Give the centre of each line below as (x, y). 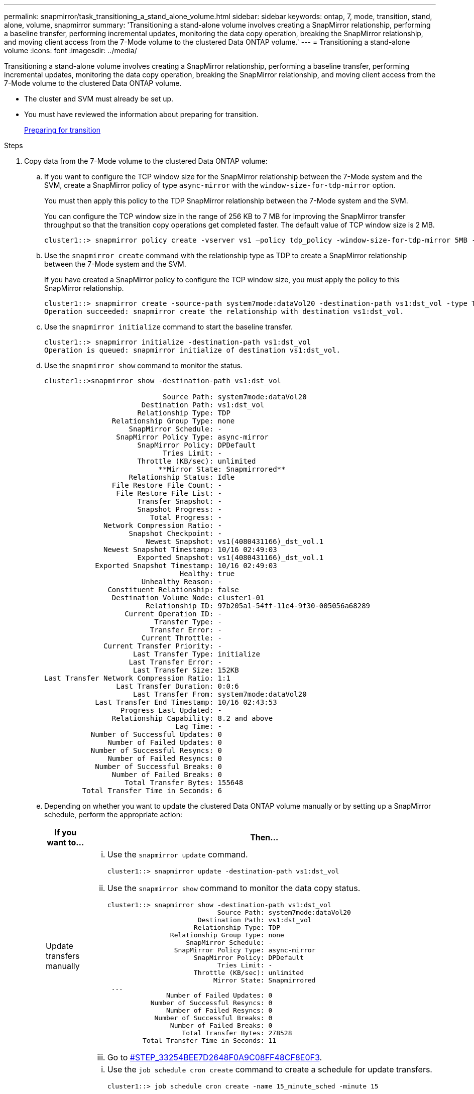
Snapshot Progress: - (180, 509)
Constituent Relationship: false (173, 590)
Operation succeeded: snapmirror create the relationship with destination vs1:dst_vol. (224, 311)
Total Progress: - (186, 517)
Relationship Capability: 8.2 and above (192, 718)
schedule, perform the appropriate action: (113, 814)
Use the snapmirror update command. (177, 854)
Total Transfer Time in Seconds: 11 (210, 1041)
